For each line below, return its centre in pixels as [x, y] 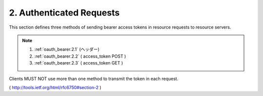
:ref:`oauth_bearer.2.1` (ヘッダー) [67, 49]
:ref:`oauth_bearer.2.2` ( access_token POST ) [80, 56]
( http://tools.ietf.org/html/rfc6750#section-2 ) [55, 87]
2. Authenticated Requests [64, 13]
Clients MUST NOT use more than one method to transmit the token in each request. [94, 79]
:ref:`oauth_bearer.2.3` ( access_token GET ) [79, 63]
